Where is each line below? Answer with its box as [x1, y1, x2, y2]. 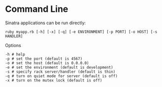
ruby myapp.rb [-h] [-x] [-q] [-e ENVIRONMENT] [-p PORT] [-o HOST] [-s [5, 29, 158, 34]
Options [5, 42, 21, 48]
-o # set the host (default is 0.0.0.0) [5, 60, 90, 65]
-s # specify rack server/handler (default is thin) [5, 69, 116, 74]
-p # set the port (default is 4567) [5, 56, 83, 61]
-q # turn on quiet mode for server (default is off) [5, 73, 118, 79]
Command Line [5, 3, 68, 15]
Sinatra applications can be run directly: [5, 20, 86, 26]
